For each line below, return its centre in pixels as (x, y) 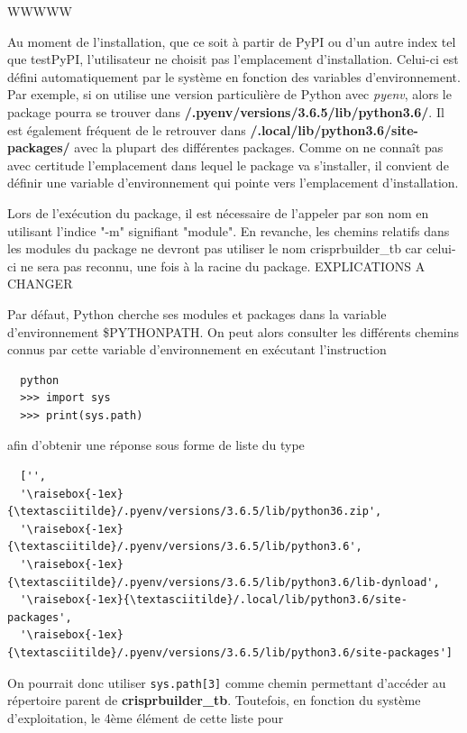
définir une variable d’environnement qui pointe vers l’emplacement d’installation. (233, 183)
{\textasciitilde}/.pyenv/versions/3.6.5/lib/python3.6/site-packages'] (230, 653)
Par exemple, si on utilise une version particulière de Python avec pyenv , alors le (229, 94)
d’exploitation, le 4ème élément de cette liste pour (146, 717)
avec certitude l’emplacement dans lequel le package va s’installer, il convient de (228, 165)
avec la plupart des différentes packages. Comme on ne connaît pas (259, 147)
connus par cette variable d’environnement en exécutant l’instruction (197, 349)
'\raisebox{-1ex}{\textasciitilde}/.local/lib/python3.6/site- (214, 600)
